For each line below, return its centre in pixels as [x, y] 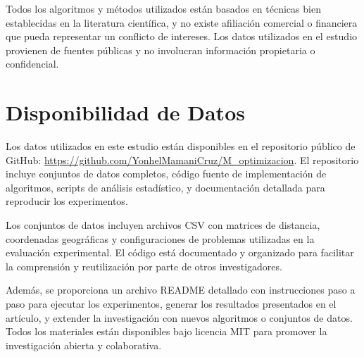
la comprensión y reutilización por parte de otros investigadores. [144, 266]
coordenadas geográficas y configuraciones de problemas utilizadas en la [160, 238]
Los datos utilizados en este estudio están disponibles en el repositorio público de [181, 146]
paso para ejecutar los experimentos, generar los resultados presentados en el [171, 304]
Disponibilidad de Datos [125, 112]
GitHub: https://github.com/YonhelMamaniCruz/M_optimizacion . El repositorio [182, 159]
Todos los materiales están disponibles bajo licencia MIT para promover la [167, 331]
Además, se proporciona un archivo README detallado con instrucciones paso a [181, 290]
